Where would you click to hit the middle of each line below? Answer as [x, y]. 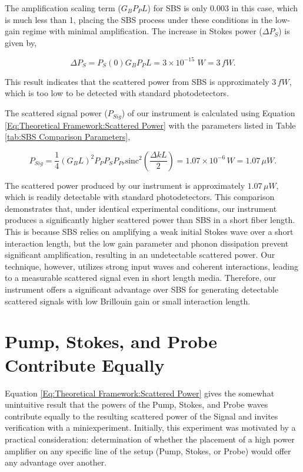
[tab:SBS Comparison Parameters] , [68, 137]
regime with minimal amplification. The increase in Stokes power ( [142, 31]
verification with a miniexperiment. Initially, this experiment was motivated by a [150, 427]
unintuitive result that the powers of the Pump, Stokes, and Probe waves [136, 404]
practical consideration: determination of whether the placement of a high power [150, 439]
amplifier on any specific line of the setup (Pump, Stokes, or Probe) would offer [148, 450]
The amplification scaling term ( [63, 8]
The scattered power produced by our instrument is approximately [125, 185]
